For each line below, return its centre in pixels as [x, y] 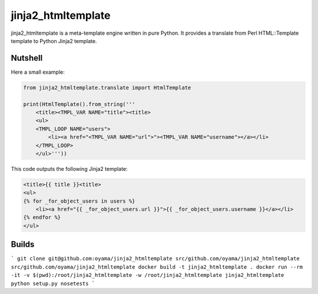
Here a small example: [38, 72]
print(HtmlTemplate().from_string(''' [79, 104]
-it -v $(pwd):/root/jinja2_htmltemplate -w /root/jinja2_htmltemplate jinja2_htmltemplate [148, 275]
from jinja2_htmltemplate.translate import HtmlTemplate [107, 87]
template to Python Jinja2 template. [54, 41]
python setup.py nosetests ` [53, 283]
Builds [23, 245]
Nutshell [27, 58]
